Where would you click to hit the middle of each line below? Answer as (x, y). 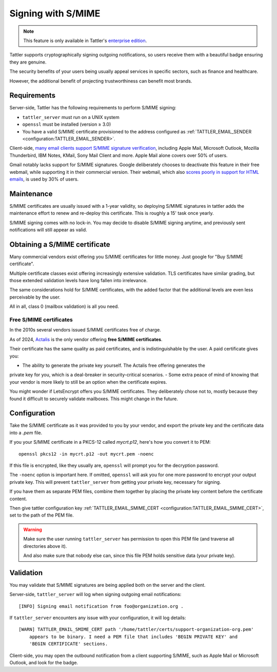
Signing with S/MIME (55, 13)
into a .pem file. (26, 432)
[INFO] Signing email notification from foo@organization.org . (101, 606)
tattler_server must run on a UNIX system (71, 117)
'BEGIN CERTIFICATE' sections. (68, 644)
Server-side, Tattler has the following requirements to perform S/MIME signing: (93, 108)
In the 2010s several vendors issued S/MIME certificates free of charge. (85, 330)
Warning (33, 529)
